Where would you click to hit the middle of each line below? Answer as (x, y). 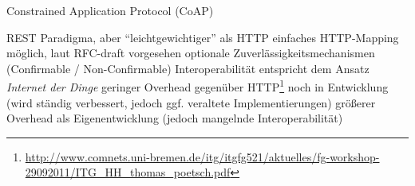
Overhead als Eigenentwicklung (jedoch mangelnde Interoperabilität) (175, 118)
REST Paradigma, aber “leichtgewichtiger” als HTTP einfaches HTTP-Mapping (203, 37)
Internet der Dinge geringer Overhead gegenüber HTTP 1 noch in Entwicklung (198, 86)
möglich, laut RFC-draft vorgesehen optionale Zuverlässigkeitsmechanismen (191, 53)
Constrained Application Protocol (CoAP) (110, 10)
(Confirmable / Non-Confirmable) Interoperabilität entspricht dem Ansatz (188, 68)
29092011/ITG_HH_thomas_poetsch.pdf (128, 172)
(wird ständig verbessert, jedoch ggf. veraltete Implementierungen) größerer (191, 102)
